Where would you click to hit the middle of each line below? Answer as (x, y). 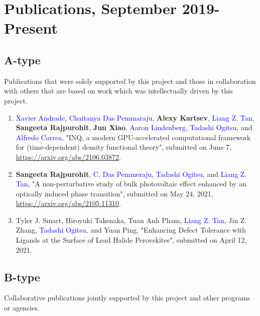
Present (31, 28)
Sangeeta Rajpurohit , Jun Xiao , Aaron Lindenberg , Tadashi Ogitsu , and (134, 127)
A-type (22, 60)
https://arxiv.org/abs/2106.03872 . (68, 156)
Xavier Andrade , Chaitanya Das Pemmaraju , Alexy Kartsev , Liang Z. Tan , (135, 117)
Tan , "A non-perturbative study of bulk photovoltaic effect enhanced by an (131, 184)
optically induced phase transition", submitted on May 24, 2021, (114, 193)
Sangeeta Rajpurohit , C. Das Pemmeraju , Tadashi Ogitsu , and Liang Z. (131, 174)
